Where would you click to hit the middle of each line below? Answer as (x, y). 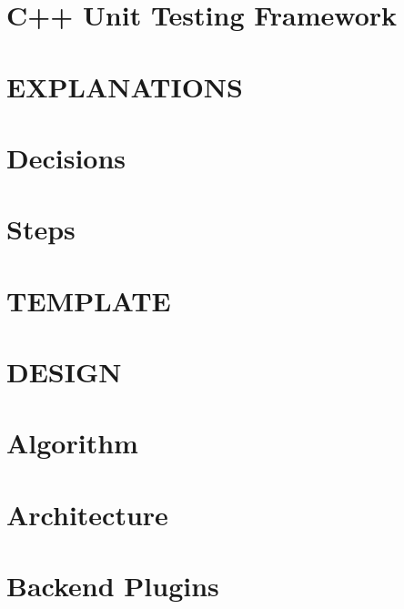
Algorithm (72, 443)
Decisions (66, 157)
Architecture (87, 514)
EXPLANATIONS (125, 86)
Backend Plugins (113, 586)
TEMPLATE (89, 300)
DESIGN (64, 372)
